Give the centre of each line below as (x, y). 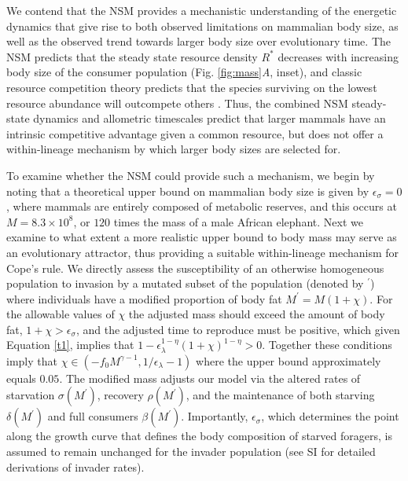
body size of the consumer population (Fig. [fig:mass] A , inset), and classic (184, 72)
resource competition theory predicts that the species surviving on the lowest (192, 87)
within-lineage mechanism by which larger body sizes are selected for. (174, 149)
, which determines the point (330, 416)
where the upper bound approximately (289, 360)
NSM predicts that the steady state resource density (132, 56)
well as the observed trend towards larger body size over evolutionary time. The (198, 41)
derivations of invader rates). (75, 466)
